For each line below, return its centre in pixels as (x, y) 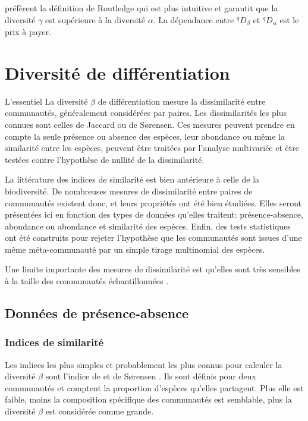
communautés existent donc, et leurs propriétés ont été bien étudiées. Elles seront (153, 202)
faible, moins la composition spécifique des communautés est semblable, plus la (148, 399)
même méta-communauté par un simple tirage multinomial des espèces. (135, 249)
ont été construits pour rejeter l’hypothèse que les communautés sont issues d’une (153, 238)
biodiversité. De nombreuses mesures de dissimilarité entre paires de (129, 191)
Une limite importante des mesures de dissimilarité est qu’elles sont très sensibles (153, 269)
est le (289, 19)
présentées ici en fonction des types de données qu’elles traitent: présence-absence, (154, 214)
